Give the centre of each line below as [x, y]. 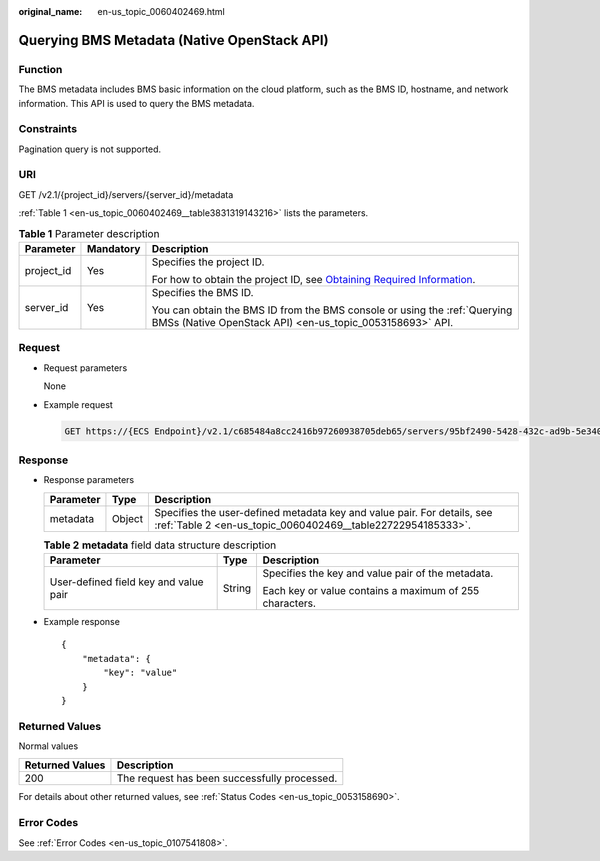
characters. [289, 603]
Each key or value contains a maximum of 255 [371, 590]
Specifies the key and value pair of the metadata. [378, 573]
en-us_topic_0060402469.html [161, 11]
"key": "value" [140, 673]
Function [40, 69]
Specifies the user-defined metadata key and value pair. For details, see [323, 512]
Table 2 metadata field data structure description [160, 545]
